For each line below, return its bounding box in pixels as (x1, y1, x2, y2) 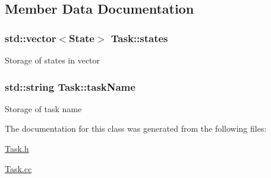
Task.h (5, 142, 29, 154)
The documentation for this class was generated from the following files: (5, 122, 267, 135)
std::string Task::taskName (5, 79, 135, 94)
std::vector (5, 30, 56, 45)
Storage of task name (5, 102, 82, 115)
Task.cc (5, 162, 32, 174)
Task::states (111, 30, 168, 45)
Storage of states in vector (5, 54, 100, 66)
